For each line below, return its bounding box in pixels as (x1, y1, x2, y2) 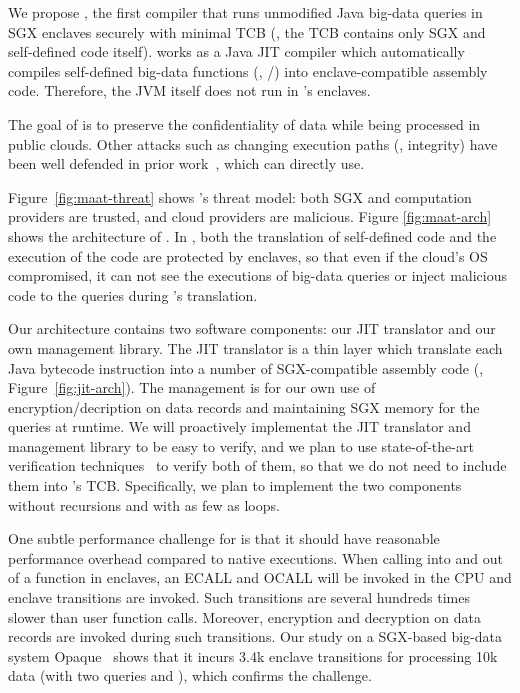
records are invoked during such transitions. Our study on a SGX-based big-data (8, 626, 502, 647)
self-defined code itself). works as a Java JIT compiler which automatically (8, 41, 465, 62)
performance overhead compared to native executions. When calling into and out (8, 547, 503, 568)
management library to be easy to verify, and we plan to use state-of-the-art (8, 435, 474, 456)
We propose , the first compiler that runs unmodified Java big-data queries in (8, 2, 483, 22)
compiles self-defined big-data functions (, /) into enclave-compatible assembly (8, 60, 488, 81)
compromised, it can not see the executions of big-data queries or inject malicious (8, 265, 508, 286)
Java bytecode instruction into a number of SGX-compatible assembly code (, (8, 357, 484, 378)
